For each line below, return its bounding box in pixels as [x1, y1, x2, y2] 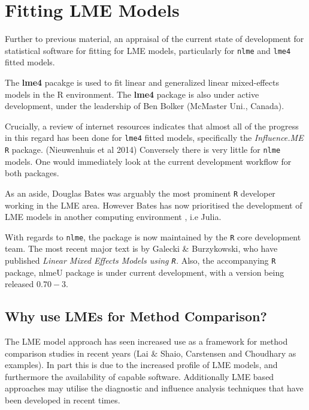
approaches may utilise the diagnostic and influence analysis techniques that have [5, 382, 304, 394]
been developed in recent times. [5, 393, 120, 406]
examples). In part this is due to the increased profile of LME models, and [5, 358, 278, 371]
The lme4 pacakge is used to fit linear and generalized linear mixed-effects [5, 76, 279, 88]
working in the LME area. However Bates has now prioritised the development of [5, 198, 302, 211]
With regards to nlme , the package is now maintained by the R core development [5, 230, 301, 243]
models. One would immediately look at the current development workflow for [5, 155, 292, 167]
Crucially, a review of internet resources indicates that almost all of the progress [5, 119, 299, 132]
